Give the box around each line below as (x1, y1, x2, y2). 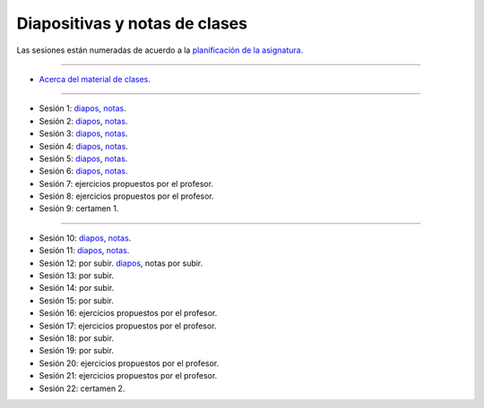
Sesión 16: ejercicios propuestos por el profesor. (39, 308, 218, 319)
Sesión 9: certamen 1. (39, 203, 119, 214)
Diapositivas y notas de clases (16, 13, 248, 33)
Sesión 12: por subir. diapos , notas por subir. (39, 258, 203, 268)
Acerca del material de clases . (39, 73, 151, 84)
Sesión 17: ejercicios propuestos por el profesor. (39, 320, 217, 331)
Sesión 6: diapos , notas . (39, 166, 128, 176)
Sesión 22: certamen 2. (39, 383, 125, 394)
